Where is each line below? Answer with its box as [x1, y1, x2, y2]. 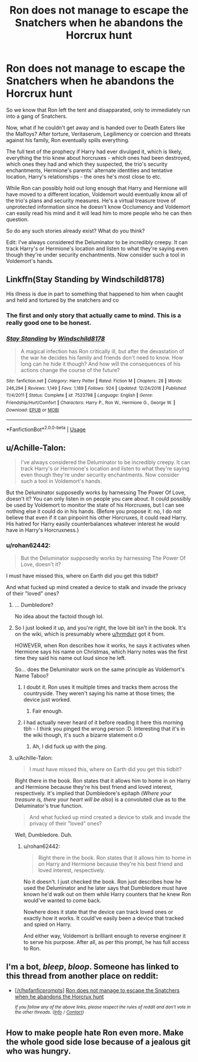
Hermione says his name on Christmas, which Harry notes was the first [14, 648, 187, 655]
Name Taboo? [14, 672, 49, 679]
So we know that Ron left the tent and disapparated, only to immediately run [6, 106, 190, 113]
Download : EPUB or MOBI [6, 407, 60, 413]
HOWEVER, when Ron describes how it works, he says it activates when [14, 642, 190, 649]
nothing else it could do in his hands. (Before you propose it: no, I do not [6, 508, 181, 515]
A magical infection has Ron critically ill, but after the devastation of [20, 347, 184, 354]
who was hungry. [6, 1046, 71, 1056]
